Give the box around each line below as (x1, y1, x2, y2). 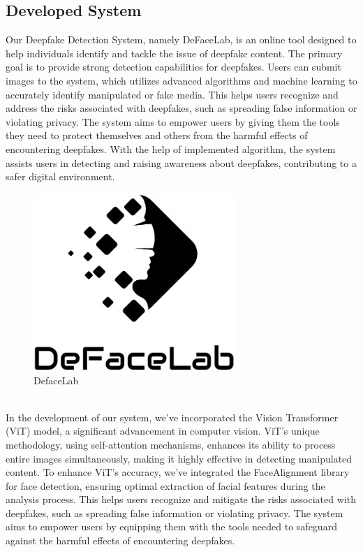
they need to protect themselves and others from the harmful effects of (6, 128, 308, 143)
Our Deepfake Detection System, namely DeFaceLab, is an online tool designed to (6, 32, 357, 47)
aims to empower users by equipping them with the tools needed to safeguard (6, 519, 337, 534)
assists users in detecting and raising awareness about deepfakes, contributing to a (6, 155, 357, 170)
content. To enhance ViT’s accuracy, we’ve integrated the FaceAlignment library (6, 465, 350, 479)
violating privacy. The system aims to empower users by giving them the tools (6, 114, 340, 129)
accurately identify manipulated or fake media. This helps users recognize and (6, 87, 339, 101)
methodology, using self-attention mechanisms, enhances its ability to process (6, 437, 336, 451)
